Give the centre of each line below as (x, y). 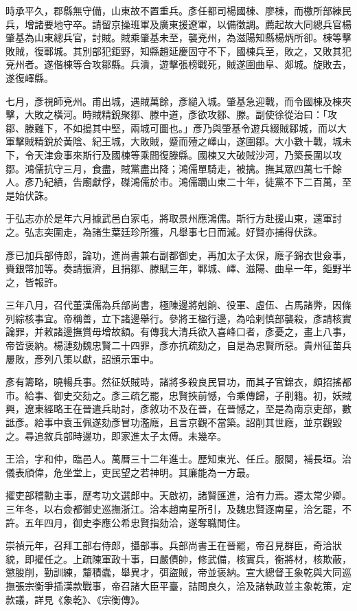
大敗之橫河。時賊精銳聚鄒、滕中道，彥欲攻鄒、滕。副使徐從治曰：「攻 (181, 114)
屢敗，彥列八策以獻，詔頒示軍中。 (82, 358)
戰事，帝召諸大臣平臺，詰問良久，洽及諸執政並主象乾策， (212, 585)
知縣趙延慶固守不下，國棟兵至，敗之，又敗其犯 (245, 51)
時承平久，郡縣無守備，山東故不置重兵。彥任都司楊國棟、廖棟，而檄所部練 (174, 10)
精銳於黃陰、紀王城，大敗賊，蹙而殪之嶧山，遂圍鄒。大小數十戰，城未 (193, 141)
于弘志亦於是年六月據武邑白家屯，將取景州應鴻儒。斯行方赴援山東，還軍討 (174, 218)
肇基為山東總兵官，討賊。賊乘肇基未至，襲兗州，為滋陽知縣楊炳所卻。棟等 (174, 37)
